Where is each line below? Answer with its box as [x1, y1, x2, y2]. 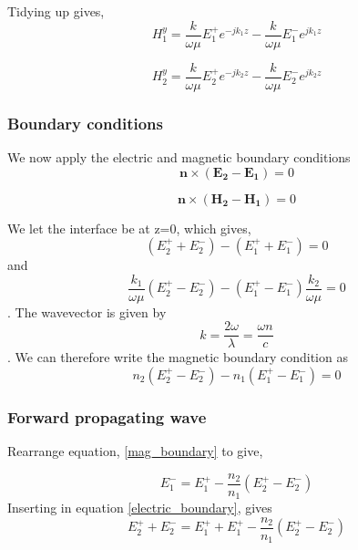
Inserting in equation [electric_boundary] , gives [7, 498, 272, 517]
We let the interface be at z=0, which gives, [7, 218, 251, 237]
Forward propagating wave [7, 405, 207, 428]
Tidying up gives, [7, 2, 105, 20]
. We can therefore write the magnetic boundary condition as [7, 348, 348, 367]
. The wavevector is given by [7, 302, 167, 321]
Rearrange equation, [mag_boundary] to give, [7, 441, 263, 461]
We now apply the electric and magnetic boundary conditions [7, 147, 351, 166]
